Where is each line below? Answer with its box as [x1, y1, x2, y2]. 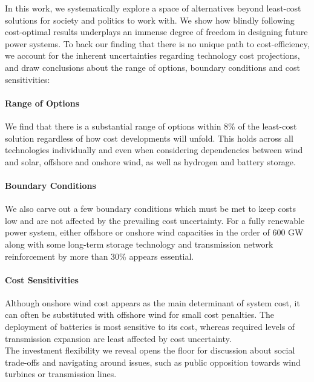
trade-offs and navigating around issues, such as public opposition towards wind [5, 355, 301, 368]
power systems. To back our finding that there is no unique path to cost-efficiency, [5, 37, 310, 50]
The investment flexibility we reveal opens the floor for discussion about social [5, 344, 295, 357]
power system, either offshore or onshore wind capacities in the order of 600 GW [5, 226, 304, 239]
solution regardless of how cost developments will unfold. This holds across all [5, 131, 293, 144]
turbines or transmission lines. [5, 367, 117, 380]
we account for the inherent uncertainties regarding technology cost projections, [5, 49, 300, 62]
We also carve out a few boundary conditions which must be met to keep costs [5, 202, 296, 215]
